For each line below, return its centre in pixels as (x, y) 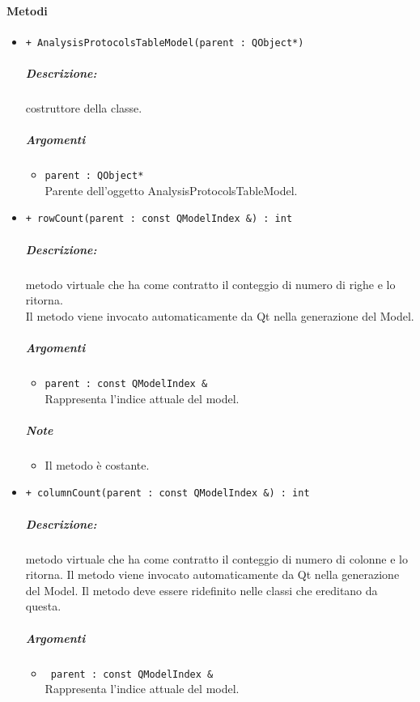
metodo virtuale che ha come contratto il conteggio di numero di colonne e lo (216, 558)
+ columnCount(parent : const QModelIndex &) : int (168, 494)
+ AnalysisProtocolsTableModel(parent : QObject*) (165, 43)
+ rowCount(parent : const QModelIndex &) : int (159, 219)
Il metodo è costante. (97, 464)
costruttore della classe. (84, 108)
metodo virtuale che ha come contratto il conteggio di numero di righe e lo (210, 284)
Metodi (27, 10)
